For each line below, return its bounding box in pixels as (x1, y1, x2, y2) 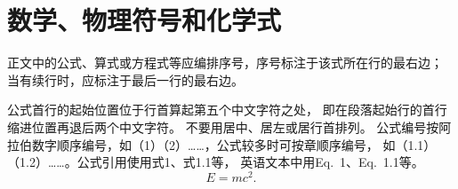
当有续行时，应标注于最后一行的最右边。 (7, 70, 244, 89)
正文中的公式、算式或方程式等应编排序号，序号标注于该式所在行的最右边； (7, 53, 443, 72)
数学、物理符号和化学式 (7, 2, 282, 38)
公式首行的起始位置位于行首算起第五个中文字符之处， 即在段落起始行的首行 (7, 100, 447, 119)
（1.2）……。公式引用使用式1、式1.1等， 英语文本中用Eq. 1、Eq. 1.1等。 (7, 153, 424, 171)
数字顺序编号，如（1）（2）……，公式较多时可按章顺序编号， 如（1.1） (31, 135, 437, 154)
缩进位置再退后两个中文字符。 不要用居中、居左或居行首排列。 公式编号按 (7, 117, 439, 136)
